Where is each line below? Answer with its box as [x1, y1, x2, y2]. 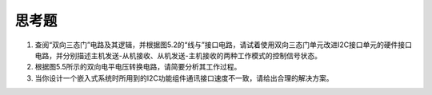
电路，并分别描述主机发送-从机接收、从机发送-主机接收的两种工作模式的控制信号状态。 [34, 50, 322, 60]
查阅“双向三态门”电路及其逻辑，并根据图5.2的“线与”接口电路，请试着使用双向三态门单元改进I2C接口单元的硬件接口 [34, 40, 412, 49]
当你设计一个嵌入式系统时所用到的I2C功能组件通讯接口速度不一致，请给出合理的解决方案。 [34, 73, 334, 83]
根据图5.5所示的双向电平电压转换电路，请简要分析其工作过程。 [34, 62, 242, 72]
